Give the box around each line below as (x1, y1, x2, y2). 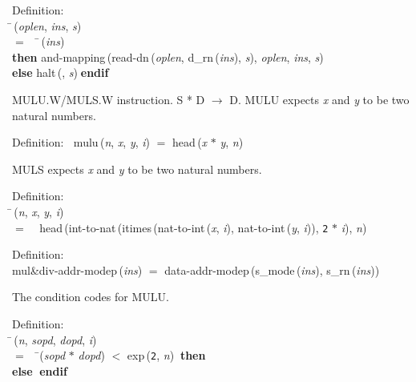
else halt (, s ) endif (12, 64, 109, 81)
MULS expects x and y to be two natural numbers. (12, 160, 262, 177)
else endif (12, 362, 67, 379)
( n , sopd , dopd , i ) (14, 331, 97, 348)
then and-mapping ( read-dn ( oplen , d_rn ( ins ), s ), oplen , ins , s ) (12, 48, 324, 65)
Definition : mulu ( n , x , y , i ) (12, 134, 151, 151)
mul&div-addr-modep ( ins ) (12, 261, 143, 278)
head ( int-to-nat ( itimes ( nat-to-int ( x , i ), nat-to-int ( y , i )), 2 (39, 219, 329, 235)
